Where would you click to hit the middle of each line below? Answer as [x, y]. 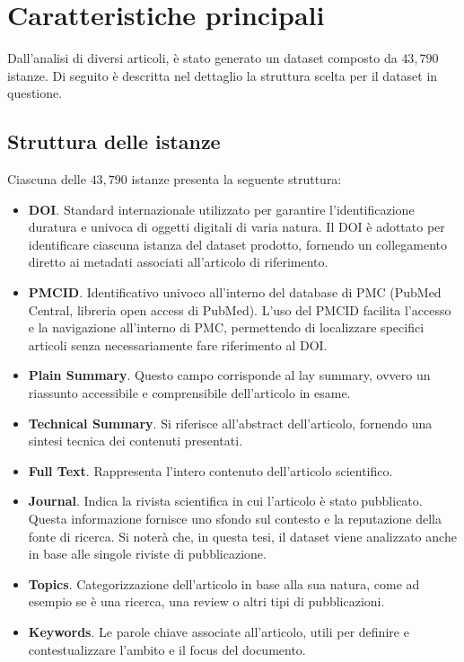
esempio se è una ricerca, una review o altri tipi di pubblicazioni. [206, 601]
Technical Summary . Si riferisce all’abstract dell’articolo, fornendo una [230, 423]
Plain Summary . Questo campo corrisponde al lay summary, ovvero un [229, 375]
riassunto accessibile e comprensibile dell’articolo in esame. [189, 393]
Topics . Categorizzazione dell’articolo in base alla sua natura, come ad [224, 583]
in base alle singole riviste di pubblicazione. [147, 554]
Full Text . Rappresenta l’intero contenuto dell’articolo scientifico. [210, 470]
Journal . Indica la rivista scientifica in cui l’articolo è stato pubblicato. [225, 501]
